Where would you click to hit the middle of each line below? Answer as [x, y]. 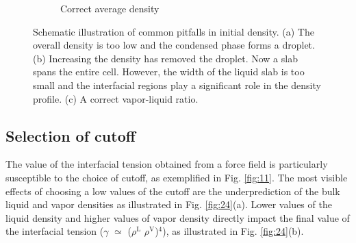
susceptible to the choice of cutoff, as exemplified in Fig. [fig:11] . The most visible [177, 177]
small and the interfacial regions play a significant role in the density [177, 85]
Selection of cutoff [71, 135]
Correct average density [110, 8]
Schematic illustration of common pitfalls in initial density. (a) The [174, 31]
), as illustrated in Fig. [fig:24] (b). [233, 231]
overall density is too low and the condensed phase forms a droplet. [174, 45]
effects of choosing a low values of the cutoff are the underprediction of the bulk [173, 191]
